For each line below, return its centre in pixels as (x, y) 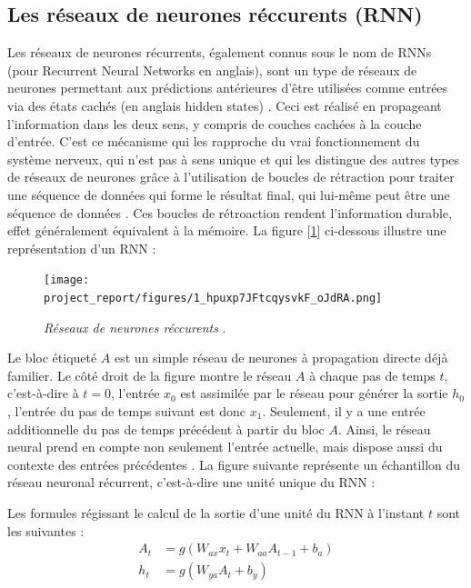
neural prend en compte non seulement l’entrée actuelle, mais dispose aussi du (225, 447)
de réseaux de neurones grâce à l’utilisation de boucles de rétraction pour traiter (231, 177)
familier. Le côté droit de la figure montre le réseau (150, 375)
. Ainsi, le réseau (384, 429)
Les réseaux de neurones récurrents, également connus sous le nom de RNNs (220, 52)
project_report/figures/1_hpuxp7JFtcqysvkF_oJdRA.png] (213, 298)
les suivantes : (46, 530)
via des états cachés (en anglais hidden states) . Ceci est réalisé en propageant (225, 105)
